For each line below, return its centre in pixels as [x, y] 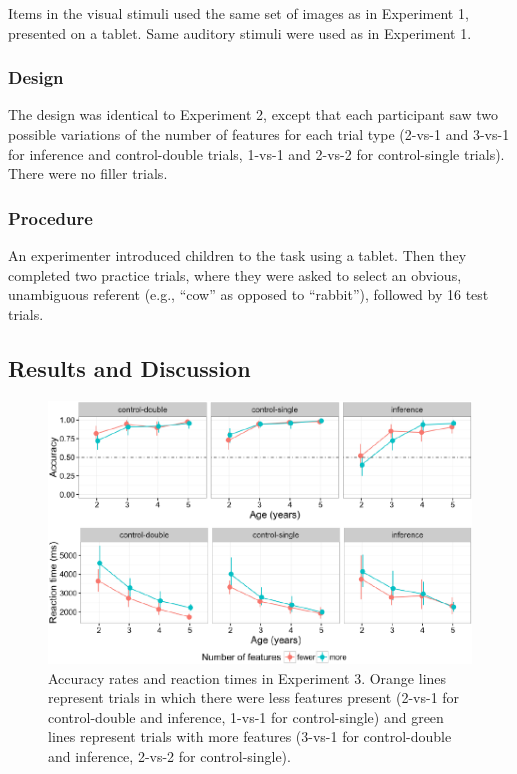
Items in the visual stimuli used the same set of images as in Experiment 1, [238, 13]
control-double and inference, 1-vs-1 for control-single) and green [246, 716]
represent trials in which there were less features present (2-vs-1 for [254, 697]
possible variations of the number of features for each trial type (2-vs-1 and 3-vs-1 [259, 134]
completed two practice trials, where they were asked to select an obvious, [235, 274]
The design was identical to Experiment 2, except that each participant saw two [253, 114]
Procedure [50, 217]
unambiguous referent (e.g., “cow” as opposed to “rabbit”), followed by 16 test [248, 294]
